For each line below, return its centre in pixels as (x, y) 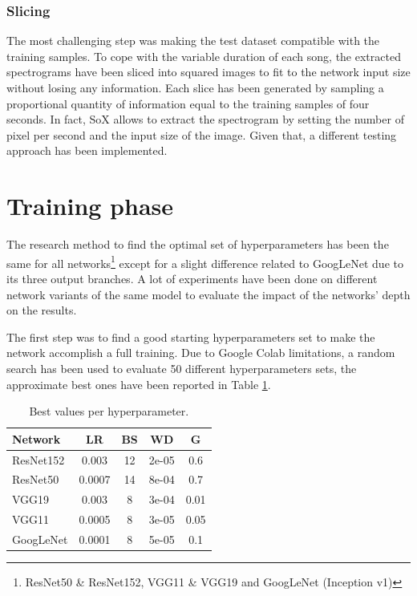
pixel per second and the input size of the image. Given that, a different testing (202, 134)
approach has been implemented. (87, 150)
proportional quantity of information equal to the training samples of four (188, 103)
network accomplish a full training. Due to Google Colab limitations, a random (201, 353)
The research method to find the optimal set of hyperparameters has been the (198, 244)
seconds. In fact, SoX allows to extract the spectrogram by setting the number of (205, 119)
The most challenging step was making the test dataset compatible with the (193, 41)
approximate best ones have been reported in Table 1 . (139, 384)
